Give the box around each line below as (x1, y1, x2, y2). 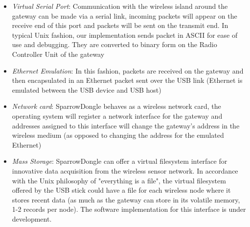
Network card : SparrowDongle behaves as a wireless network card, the (12, 101, 221, 111)
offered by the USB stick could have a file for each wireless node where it (12, 185, 231, 195)
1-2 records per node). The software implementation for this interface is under (12, 204, 246, 214)
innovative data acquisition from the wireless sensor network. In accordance (12, 165, 238, 176)
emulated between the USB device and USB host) (12, 84, 161, 95)
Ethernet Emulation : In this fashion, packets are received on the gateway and (12, 65, 244, 76)
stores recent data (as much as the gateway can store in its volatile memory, (12, 194, 240, 204)
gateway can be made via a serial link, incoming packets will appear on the (12, 10, 237, 21)
